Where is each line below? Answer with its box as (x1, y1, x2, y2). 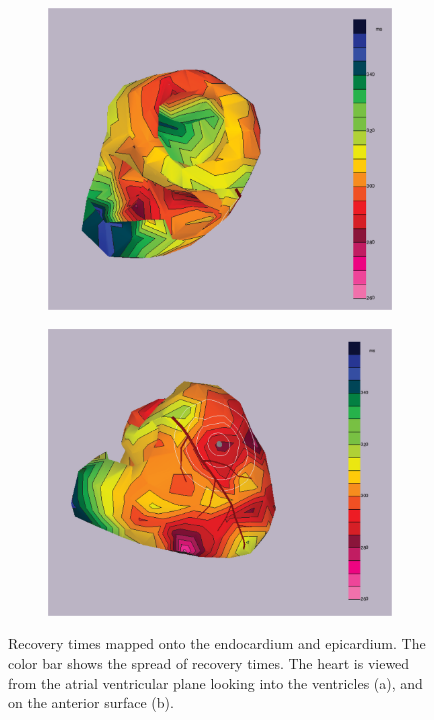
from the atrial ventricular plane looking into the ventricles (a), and (8, 672, 423, 693)
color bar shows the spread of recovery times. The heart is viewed (8, 653, 410, 674)
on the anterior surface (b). (8, 692, 174, 713)
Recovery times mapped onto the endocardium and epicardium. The (8, 633, 426, 654)
